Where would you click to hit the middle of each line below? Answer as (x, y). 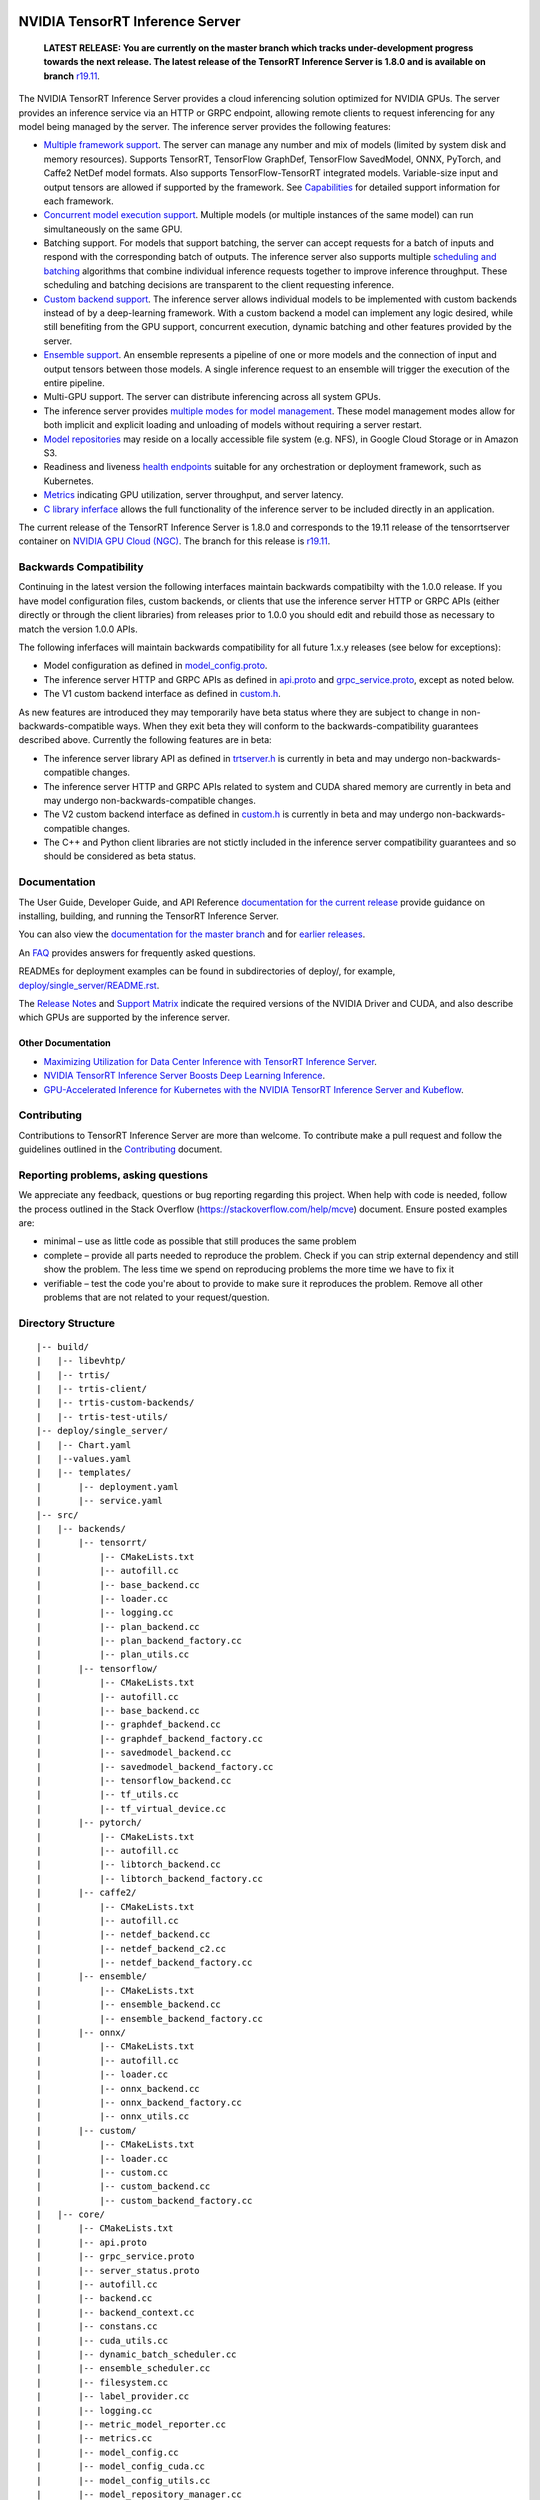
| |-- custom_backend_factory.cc (144, 2200)
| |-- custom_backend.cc (123, 2186)
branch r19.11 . (71, 76)
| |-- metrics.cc (94, 2438)
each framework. (78, 201)
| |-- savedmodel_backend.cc (134, 1753)
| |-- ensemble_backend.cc (129, 2004)
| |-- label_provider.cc (113, 2396)
